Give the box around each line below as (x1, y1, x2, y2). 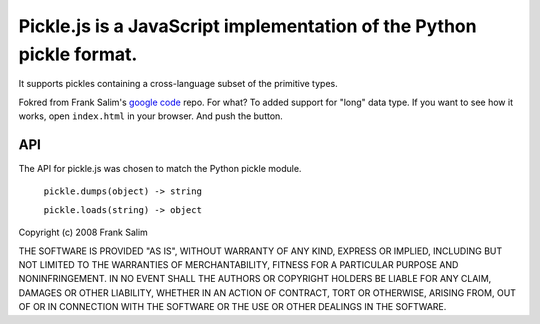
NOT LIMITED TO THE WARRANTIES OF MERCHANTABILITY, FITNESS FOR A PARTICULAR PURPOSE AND (18, 258, 459, 270)
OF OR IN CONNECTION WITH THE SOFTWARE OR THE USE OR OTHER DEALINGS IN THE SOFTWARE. (18, 301, 447, 313)
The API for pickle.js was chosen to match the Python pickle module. (18, 163, 302, 175)
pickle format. (18, 43, 138, 65)
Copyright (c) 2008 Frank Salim (18, 226, 149, 239)
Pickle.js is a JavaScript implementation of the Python (18, 15, 477, 37)
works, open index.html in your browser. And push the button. (18, 110, 284, 122)
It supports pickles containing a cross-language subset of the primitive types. (18, 78, 339, 90)
